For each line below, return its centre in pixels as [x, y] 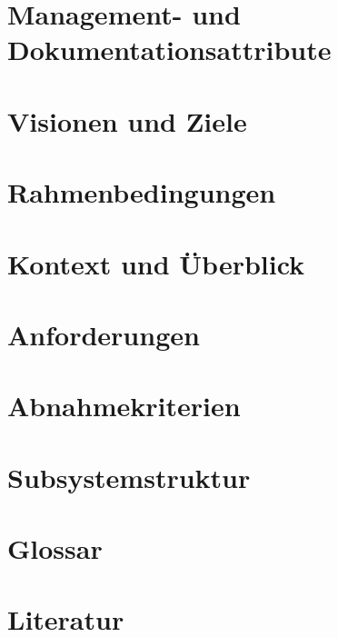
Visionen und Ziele [127, 120]
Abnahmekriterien [124, 406]
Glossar [55, 548]
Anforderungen [104, 334]
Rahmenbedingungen [142, 192]
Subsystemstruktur [129, 477]
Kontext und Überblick [156, 263]
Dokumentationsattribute [169, 50]
